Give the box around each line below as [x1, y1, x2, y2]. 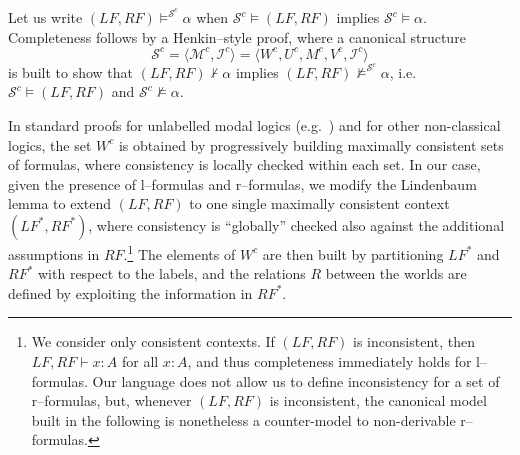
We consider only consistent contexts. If [31, 331, 275, 352]
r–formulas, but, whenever [31, 390, 192, 411]
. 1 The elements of [123, 240, 236, 264]
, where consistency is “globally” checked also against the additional [88, 214, 505, 235]
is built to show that [8, 61, 133, 82]
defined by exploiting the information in [8, 282, 253, 303]
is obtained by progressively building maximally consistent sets [118, 134, 504, 155]
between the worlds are [325, 263, 467, 284]
